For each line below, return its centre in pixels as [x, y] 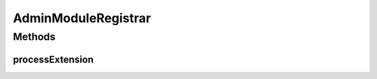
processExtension [53, 59]
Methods [34, 37]
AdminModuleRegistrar [82, 18]
